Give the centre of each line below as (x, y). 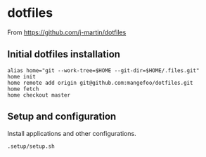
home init (22, 76)
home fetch (23, 89)
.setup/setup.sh (31, 146)
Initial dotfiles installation (64, 54)
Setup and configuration (62, 117)
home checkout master (39, 95)
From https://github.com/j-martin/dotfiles (67, 32)
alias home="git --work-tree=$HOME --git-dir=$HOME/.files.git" (103, 70)
